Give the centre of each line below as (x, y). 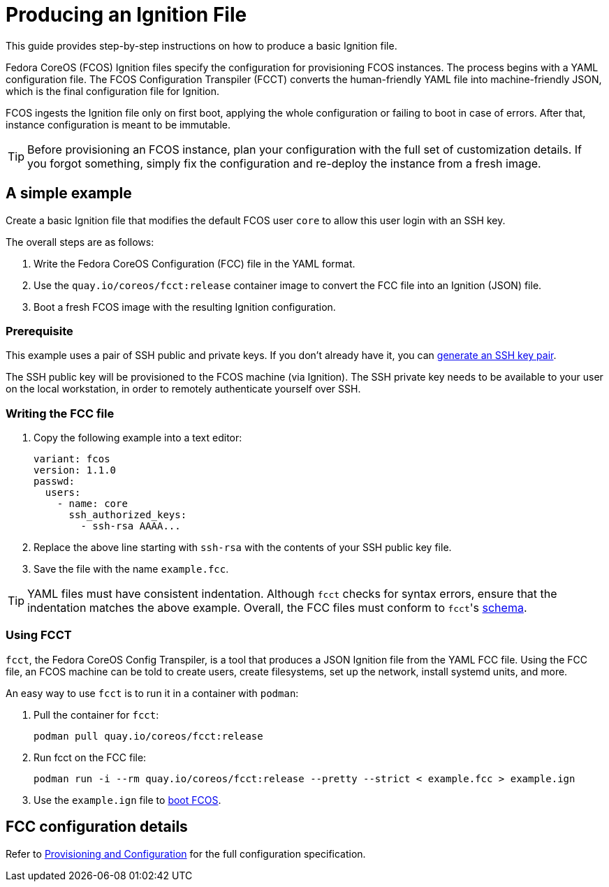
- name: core (92, 504)
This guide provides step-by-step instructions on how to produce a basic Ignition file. (201, 45)
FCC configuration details (97, 827)
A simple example (69, 193)
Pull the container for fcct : (96, 714)
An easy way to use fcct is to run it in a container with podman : (152, 693)
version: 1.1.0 (75, 470)
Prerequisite (39, 331)
